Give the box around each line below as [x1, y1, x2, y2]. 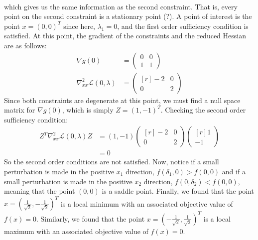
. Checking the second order [160, 105, 246, 115]
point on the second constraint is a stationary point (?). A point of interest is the [4, 11, 252, 21]
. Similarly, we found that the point [36, 213, 145, 224]
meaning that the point [4, 186, 75, 196]
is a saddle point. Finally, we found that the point [102, 186, 255, 196]
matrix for [4, 105, 35, 115]
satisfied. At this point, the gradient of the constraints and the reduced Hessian [4, 30, 246, 41]
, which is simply [62, 105, 114, 115]
